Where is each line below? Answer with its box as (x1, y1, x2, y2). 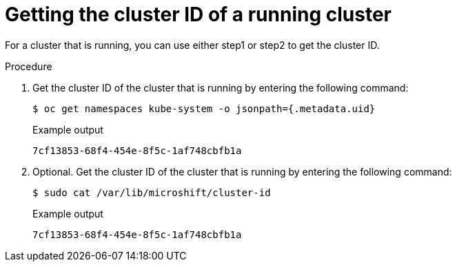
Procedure (5, 60, 52, 72)
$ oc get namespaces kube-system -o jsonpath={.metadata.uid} (32, 103, 376, 114)
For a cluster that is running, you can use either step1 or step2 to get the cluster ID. (5, 39, 380, 51)
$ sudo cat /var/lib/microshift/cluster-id (32, 186, 271, 198)
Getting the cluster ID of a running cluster (5, 3, 392, 26)
